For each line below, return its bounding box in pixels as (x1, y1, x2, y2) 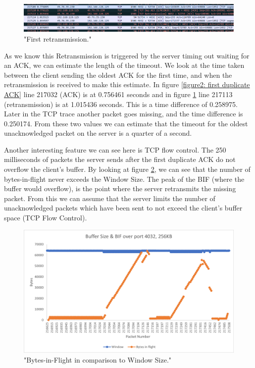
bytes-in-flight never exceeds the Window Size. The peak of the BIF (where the (4, 173, 245, 184)
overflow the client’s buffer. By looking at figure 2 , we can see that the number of (4, 164, 251, 174)
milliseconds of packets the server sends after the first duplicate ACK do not (4, 154, 236, 164)
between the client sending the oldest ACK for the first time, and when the (4, 69, 232, 80)
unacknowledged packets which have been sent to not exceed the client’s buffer (4, 203, 243, 213)
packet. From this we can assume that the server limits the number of (4, 193, 215, 203)
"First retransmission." (24, 33, 92, 44)
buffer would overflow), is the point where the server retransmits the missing (4, 183, 236, 194)
